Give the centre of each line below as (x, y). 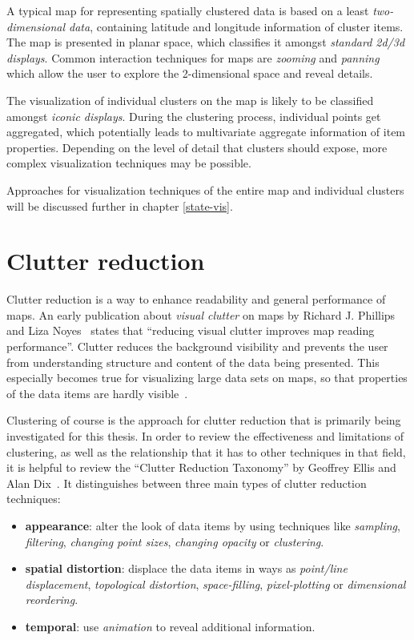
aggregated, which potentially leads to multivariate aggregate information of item (206, 132)
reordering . (52, 600)
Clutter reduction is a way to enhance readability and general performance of (196, 299)
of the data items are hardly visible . (97, 393)
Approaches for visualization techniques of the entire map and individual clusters (205, 189)
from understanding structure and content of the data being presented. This (193, 362)
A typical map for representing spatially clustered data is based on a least (188, 10)
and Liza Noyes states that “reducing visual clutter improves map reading (191, 330)
